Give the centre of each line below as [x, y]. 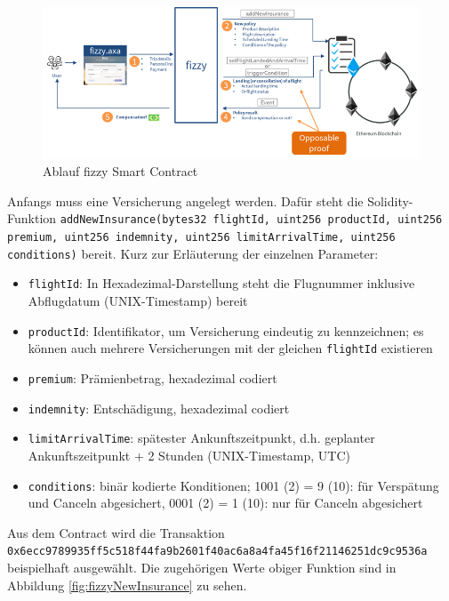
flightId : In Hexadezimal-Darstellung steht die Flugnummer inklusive [221, 283]
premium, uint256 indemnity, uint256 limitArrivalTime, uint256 [201, 238]
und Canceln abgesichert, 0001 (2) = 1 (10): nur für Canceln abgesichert [225, 503]
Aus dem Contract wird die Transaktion [116, 532]
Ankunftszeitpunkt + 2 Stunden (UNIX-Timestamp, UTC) [189, 455]
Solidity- [390, 200]
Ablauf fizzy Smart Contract [120, 171]
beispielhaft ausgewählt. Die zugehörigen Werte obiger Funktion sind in [202, 568]
